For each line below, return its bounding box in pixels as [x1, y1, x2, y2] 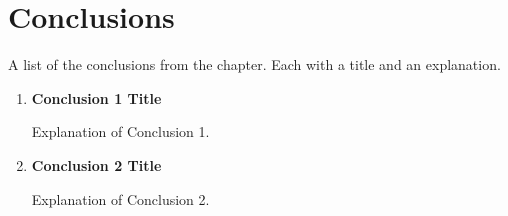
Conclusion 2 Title [31, 154, 162, 175]
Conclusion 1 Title [31, 87, 162, 108]
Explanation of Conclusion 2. [31, 188, 210, 209]
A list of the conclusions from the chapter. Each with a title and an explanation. [8, 54, 501, 75]
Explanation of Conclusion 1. [31, 121, 210, 142]
